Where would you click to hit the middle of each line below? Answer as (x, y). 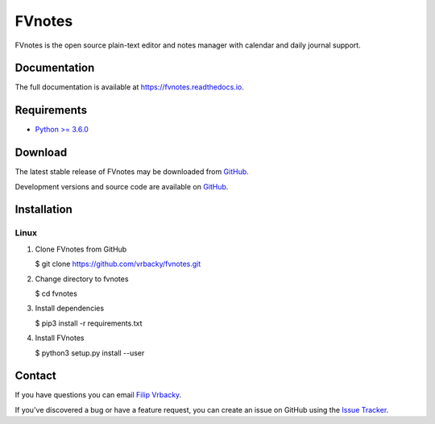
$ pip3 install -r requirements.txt (89, 323)
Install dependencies (70, 308)
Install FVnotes (60, 338)
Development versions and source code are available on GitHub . (122, 186)
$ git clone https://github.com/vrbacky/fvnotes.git (118, 264)
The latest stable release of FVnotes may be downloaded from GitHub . (132, 172)
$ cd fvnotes (56, 293)
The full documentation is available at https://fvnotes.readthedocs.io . (130, 87)
